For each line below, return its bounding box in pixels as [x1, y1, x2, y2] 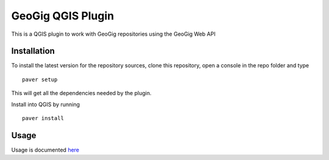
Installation [11, 46, 55, 56]
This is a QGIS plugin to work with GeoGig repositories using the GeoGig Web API [11, 30, 216, 38]
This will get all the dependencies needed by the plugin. [11, 90, 152, 97]
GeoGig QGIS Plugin [11, 9, 115, 22]
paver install [22, 115, 64, 122]
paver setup [22, 76, 58, 83]
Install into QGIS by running [11, 101, 80, 108]
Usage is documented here [11, 146, 79, 153]
